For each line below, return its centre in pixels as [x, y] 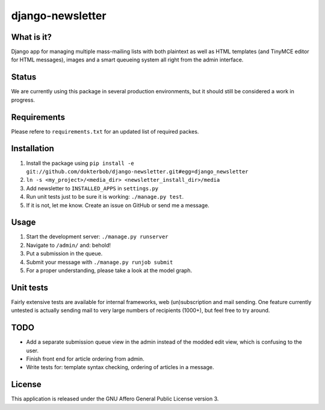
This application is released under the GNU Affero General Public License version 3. [115, 399]
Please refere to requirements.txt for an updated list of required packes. [105, 131]
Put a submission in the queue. [64, 253]
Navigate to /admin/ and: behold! [69, 245]
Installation [32, 148]
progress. [23, 100]
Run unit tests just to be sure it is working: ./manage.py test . [105, 197]
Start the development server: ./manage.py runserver [97, 237]
